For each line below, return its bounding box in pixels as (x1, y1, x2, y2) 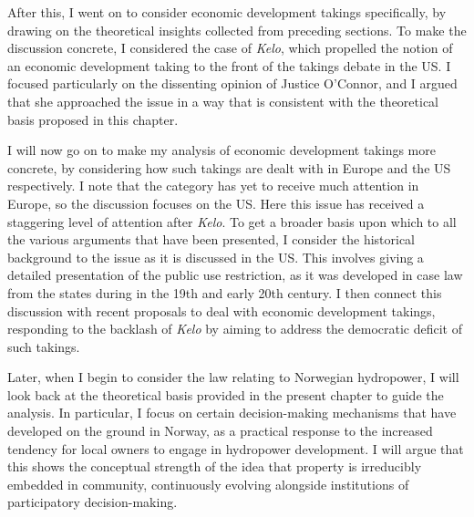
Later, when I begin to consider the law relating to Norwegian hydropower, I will (7, 367, 459, 387)
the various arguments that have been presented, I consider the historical (7, 230, 416, 249)
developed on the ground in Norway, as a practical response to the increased (7, 421, 433, 440)
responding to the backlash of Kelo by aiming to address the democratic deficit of (7, 319, 463, 338)
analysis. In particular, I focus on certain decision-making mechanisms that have (7, 403, 457, 422)
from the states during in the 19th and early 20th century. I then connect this (7, 283, 442, 302)
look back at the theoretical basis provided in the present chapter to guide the (7, 385, 444, 404)
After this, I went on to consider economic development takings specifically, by (7, 3, 447, 21)
